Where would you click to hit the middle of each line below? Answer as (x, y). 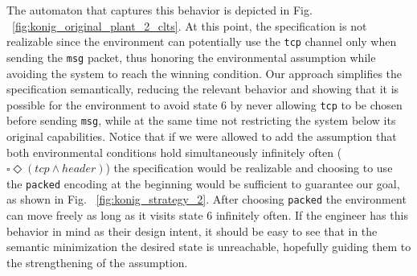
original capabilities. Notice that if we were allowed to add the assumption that (202, 136)
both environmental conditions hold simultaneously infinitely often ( (174, 152)
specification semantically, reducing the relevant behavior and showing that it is (203, 89)
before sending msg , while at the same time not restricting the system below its (201, 120)
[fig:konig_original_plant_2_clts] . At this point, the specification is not (190, 25)
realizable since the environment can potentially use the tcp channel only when (202, 41)
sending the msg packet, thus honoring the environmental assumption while (191, 57)
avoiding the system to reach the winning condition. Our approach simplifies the (204, 73)
